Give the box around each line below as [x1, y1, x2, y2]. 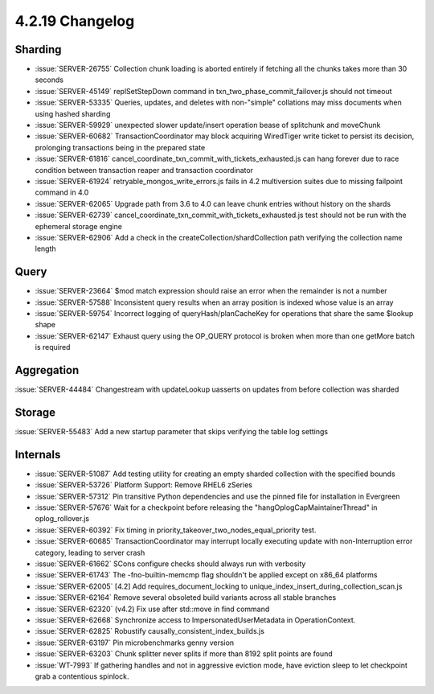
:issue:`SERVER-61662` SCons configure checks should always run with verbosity [35, 559, 306, 569]
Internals [14, 447, 61, 462]
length [35, 244, 56, 253]
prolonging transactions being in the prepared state [35, 142, 206, 152]
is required [35, 343, 71, 352]
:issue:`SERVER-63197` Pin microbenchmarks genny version [35, 638, 235, 647]
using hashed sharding [35, 109, 111, 118]
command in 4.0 [35, 187, 89, 197]
